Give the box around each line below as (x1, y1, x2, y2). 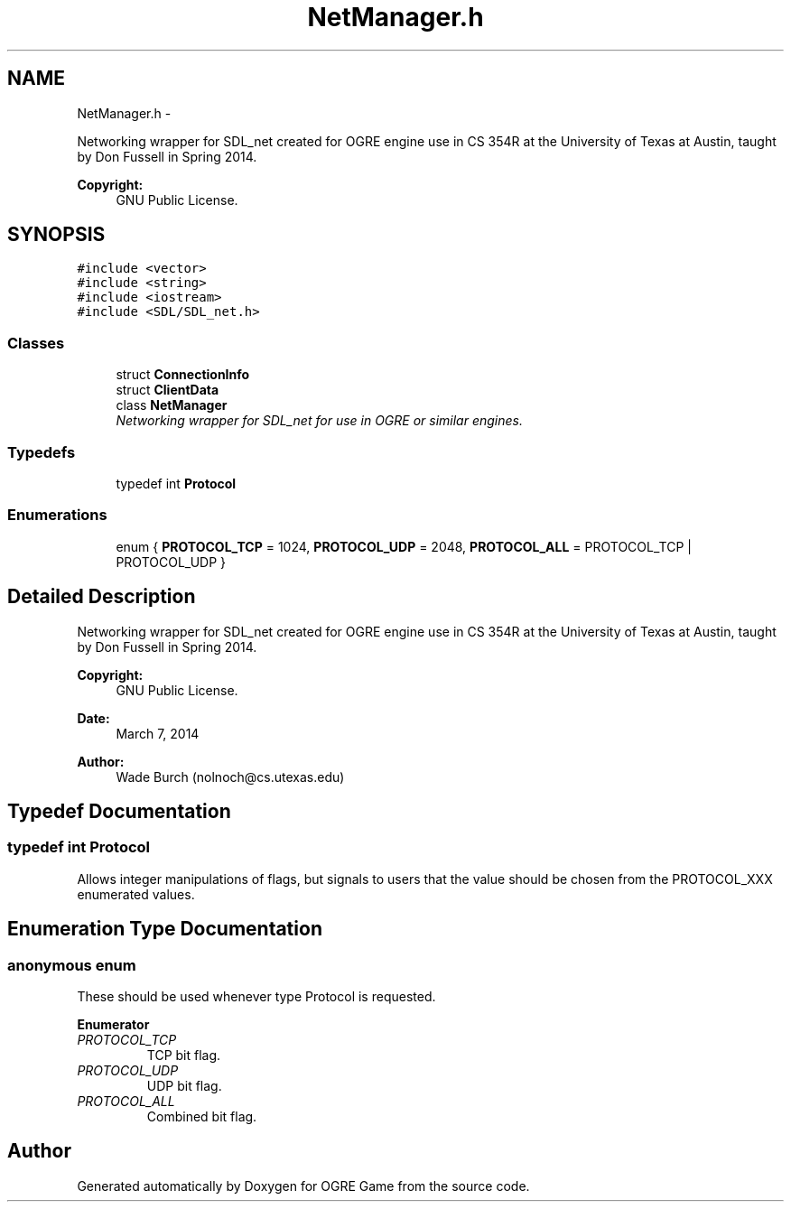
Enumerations (7, 506, 107, 525)
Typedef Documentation (7, 799, 231, 823)
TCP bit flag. (146, 1046, 221, 1063)
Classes (7, 333, 65, 352)
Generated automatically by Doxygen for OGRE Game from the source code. (77, 1177, 530, 1194)
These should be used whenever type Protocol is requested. (77, 988, 436, 1004)
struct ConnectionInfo (116, 367, 250, 383)
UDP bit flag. (146, 1077, 222, 1093)
